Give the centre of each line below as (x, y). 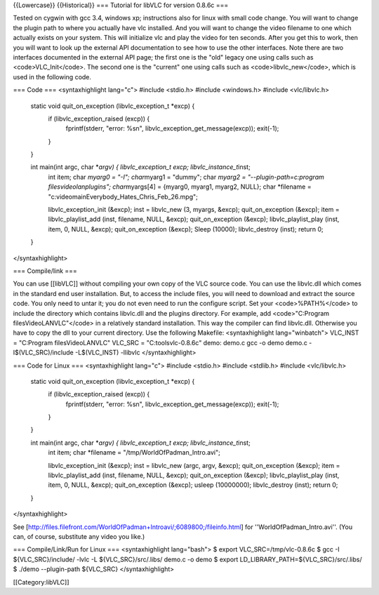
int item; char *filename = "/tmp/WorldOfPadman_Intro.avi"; (134, 453)
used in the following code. (52, 76)
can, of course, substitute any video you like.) (79, 536)
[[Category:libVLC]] (41, 582)
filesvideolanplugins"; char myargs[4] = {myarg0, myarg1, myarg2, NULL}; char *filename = (180, 187)
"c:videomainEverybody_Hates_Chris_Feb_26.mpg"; (123, 196)
